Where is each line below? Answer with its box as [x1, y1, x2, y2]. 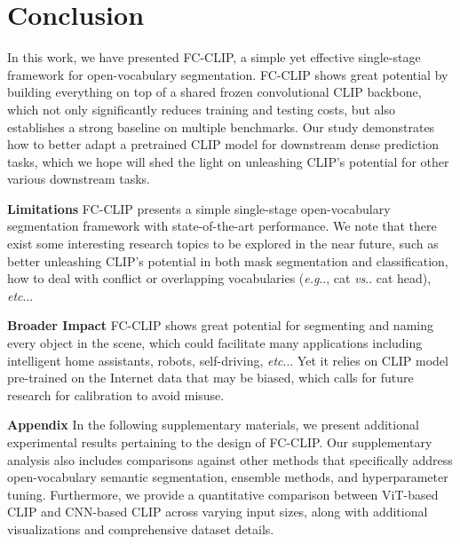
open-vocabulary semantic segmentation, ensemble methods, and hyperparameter [7, 468, 448, 486]
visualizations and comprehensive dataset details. [7, 519, 274, 538]
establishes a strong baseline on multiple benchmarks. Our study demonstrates [7, 117, 435, 136]
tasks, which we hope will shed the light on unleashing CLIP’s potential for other [7, 152, 449, 170]
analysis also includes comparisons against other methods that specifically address [7, 450, 453, 469]
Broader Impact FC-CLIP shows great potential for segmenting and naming [7, 316, 433, 335]
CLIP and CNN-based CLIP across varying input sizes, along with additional [7, 502, 428, 521]
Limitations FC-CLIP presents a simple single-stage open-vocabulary [7, 199, 391, 217]
